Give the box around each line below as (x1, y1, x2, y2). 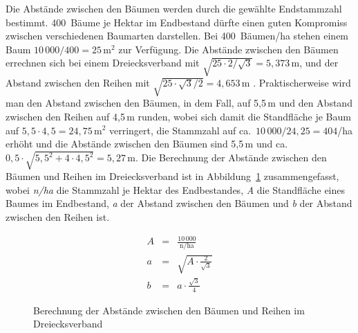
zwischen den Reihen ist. (6, 210, 110, 224)
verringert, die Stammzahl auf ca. (109, 123, 252, 137)
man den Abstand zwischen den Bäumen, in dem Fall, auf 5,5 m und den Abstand (6, 96, 352, 110)
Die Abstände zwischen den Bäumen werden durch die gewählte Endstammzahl (6, 1, 342, 15)
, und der (299, 55, 339, 70)
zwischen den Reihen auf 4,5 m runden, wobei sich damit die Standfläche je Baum (6, 109, 351, 123)
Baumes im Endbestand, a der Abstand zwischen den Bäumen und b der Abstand (6, 196, 352, 210)
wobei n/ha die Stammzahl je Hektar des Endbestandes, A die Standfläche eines (6, 182, 346, 197)
